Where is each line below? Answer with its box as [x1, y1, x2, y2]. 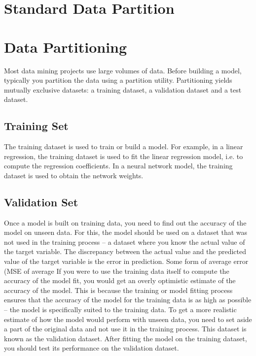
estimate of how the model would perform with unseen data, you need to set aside [4, 314, 252, 324]
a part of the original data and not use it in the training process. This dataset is [4, 324, 247, 334]
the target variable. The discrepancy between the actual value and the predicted [4, 246, 246, 257]
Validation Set [4, 194, 78, 209]
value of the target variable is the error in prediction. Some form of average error [4, 256, 249, 266]
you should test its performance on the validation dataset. [4, 343, 179, 353]
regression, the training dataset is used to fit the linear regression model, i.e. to [4, 151, 243, 161]
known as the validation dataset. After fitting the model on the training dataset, [4, 333, 247, 343]
